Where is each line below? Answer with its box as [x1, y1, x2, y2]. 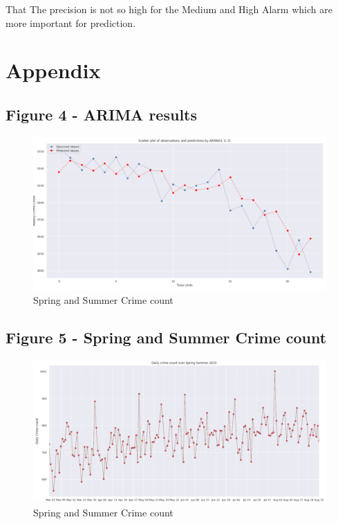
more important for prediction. [6, 15, 136, 30]
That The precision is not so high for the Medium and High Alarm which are [6, 2, 332, 16]
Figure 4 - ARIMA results [6, 103, 198, 125]
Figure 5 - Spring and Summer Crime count [6, 327, 327, 348]
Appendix [6, 56, 101, 84]
